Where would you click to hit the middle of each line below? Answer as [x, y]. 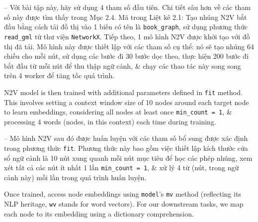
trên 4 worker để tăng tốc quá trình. [59, 75]
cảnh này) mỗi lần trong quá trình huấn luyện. [75, 177]
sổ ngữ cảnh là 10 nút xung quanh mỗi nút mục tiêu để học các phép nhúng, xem [128, 158]
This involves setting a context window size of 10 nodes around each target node [127, 102]
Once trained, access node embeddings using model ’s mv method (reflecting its [123, 194]
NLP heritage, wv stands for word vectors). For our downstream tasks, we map [124, 204]
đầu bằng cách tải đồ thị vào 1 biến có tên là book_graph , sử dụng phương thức [126, 27]
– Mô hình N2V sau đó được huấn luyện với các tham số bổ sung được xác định [126, 138]
